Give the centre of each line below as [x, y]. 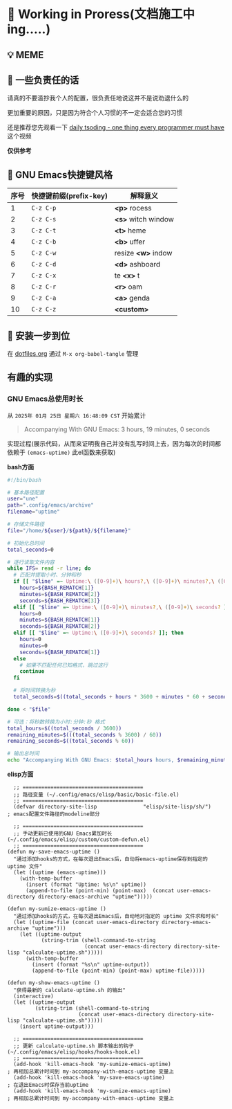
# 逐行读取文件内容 [31, 562]
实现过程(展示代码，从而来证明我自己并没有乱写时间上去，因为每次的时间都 [114, 443]
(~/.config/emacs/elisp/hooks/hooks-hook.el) [74, 1052]
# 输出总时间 [23, 754]
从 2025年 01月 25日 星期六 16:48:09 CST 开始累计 [77, 415]
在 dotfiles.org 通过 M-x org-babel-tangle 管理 [73, 354]
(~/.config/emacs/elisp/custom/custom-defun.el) [78, 840]
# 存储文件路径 [26, 524]
